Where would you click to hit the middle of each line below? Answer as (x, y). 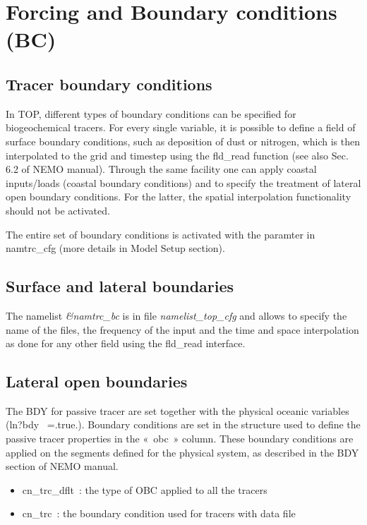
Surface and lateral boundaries (120, 286)
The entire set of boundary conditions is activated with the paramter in (161, 234)
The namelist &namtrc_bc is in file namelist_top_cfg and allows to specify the (176, 315)
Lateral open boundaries (97, 381)
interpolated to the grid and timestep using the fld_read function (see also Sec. (177, 155)
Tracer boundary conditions (109, 84)
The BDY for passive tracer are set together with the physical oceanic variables (178, 410)
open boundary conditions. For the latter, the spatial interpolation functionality (179, 197)
